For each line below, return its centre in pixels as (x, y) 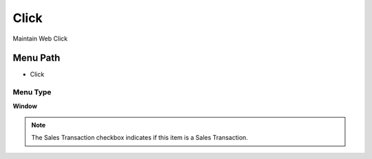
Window (25, 106)
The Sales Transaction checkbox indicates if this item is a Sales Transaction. (139, 138)
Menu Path (37, 58)
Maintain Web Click (40, 39)
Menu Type (32, 92)
